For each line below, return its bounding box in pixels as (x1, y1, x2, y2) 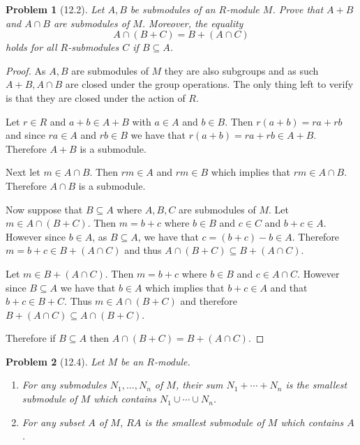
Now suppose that (6, 202, 83, 216)
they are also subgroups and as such (164, 63, 319, 77)
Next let (6, 165, 40, 179)
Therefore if (6, 331, 56, 345)
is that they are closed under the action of (6, 90, 186, 105)
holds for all (6, 40, 57, 54)
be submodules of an (130, 2, 216, 16)
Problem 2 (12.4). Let (6, 354, 105, 368)
